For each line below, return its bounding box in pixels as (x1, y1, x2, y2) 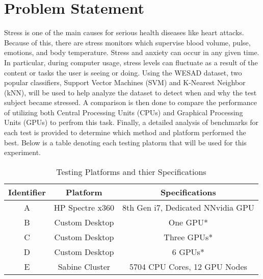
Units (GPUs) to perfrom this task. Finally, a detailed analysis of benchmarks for (4, 117, 258, 128)
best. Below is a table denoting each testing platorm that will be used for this (4, 137, 247, 147)
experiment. (4, 147, 41, 158)
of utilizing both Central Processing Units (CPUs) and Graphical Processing (4, 107, 243, 117)
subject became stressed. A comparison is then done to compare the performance (4, 97, 257, 108)
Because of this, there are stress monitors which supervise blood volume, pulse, (4, 37, 251, 47)
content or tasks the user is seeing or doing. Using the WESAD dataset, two (4, 67, 242, 78)
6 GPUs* (172, 245, 204, 258)
